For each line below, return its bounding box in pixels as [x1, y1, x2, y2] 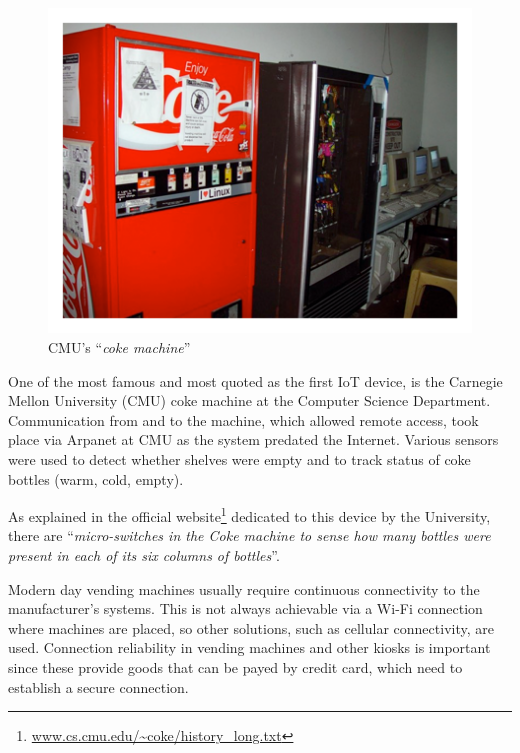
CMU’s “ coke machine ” [48, 336, 191, 357]
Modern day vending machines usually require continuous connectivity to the [8, 578, 480, 599]
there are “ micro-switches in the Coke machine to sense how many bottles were [8, 525, 491, 546]
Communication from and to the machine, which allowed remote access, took [8, 409, 479, 430]
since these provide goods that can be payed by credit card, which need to [8, 656, 463, 677]
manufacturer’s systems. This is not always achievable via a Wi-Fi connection [8, 598, 483, 619]
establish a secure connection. [8, 676, 189, 697]
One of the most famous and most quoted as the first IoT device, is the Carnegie [8, 370, 503, 391]
